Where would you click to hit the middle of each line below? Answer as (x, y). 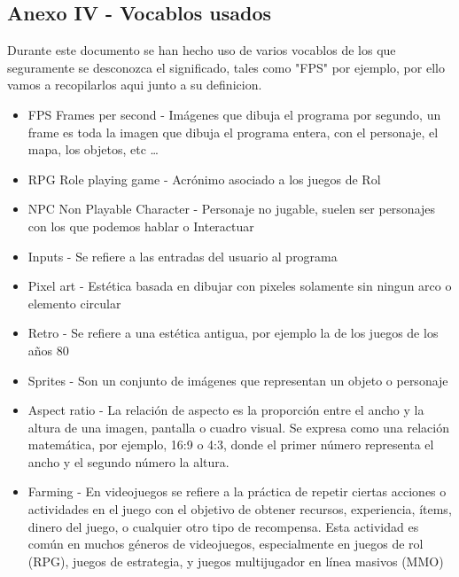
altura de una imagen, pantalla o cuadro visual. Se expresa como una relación (238, 427)
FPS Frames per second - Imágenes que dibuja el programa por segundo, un (234, 114)
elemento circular (74, 303)
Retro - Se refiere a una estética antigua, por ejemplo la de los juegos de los (233, 333)
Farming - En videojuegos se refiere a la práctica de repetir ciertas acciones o (237, 491)
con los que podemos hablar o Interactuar (141, 226)
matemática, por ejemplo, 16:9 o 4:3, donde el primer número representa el (231, 444)
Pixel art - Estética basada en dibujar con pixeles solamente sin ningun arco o (240, 286)
